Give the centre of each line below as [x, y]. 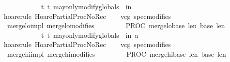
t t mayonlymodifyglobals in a [90, 35]
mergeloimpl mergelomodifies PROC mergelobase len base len [116, 25]
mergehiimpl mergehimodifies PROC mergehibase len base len [116, 54]
